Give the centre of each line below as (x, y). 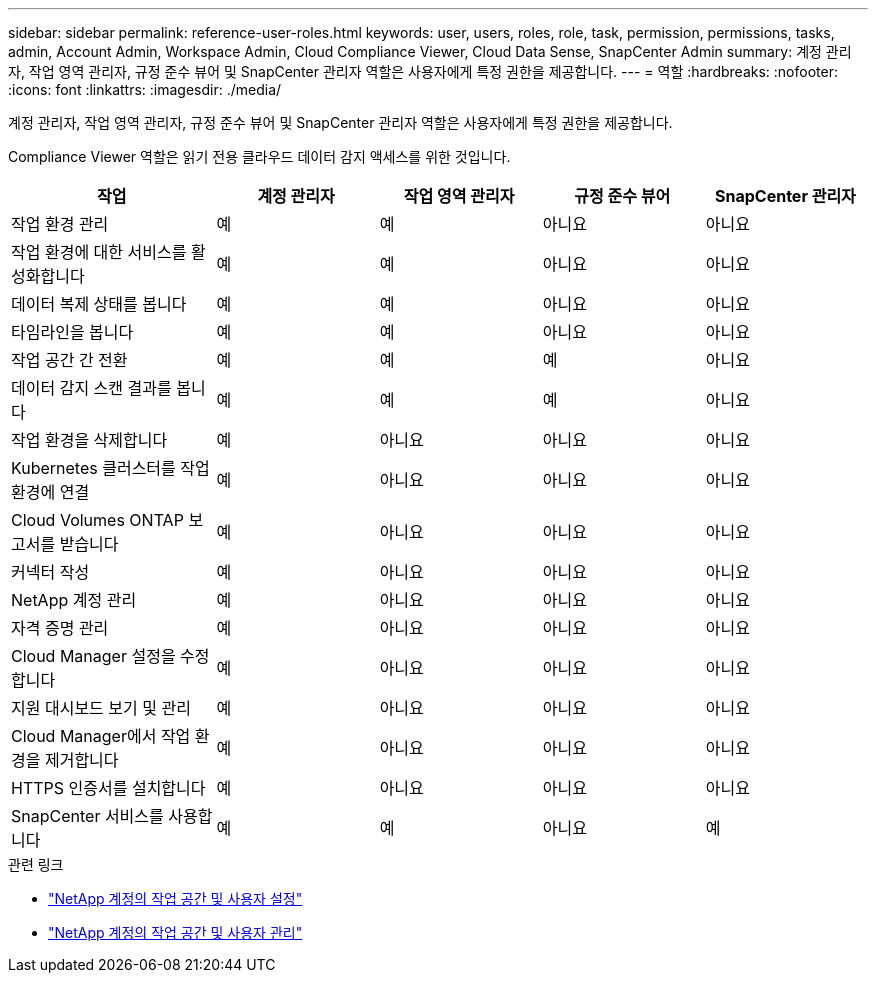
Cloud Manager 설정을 (93, 656)
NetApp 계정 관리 (74, 600)
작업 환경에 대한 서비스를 (99, 252)
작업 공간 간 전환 (69, 360)
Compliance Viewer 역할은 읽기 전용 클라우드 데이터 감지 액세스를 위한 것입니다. (259, 156)
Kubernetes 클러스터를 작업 (110, 468)
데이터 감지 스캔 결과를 (91, 388)
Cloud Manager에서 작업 (101, 736)
